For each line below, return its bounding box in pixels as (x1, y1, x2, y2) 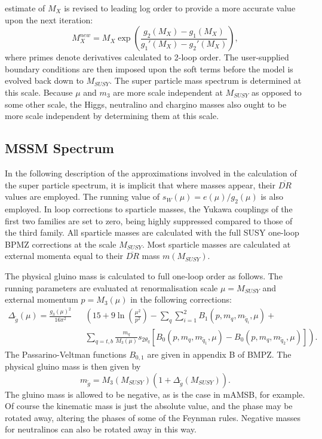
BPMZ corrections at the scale (5, 237, 116, 250)
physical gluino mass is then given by (5, 359, 141, 372)
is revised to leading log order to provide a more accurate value (64, 2, 296, 14)
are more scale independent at (113, 86, 223, 98)
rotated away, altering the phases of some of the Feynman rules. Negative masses (5, 411, 301, 423)
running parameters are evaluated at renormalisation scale (5, 281, 218, 294)
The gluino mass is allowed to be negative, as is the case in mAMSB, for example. (5, 388, 305, 400)
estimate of (5, 2, 45, 14)
